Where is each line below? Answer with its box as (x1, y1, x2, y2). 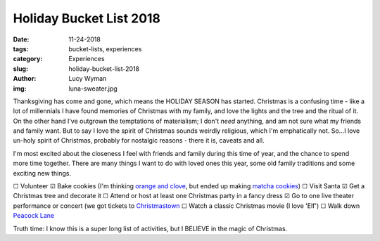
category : (13, 55, 43, 63)
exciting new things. (13, 169, 72, 177)
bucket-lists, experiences (68, 44, 142, 53)
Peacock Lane (13, 211, 55, 220)
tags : (13, 44, 29, 53)
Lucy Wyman (68, 74, 107, 83)
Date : (13, 35, 30, 44)
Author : (13, 74, 37, 83)
